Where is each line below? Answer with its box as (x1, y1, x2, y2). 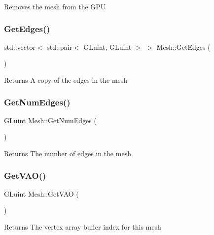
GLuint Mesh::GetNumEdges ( (4, 115, 97, 125)
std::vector (4, 41, 36, 52)
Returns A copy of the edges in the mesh (4, 75, 128, 85)
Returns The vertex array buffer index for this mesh (4, 222, 161, 232)
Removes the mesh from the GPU (4, 1, 106, 11)
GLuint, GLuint (83, 41, 132, 52)
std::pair (47, 41, 72, 52)
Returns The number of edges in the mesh (4, 148, 131, 158)
